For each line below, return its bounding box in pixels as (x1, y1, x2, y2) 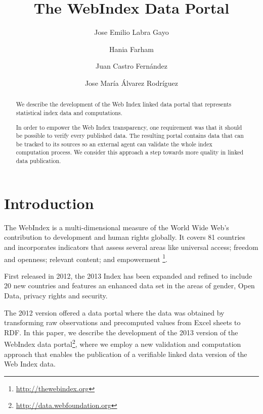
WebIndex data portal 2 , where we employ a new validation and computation (4, 337, 241, 349)
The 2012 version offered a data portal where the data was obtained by (4, 307, 225, 318)
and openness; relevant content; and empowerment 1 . (4, 252, 168, 264)
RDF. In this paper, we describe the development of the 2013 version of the (4, 327, 238, 337)
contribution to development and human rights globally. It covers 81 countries (4, 232, 245, 242)
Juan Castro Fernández (95, 61, 168, 71)
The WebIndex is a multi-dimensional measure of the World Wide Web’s (4, 222, 229, 232)
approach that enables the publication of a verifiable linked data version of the (4, 348, 247, 359)
